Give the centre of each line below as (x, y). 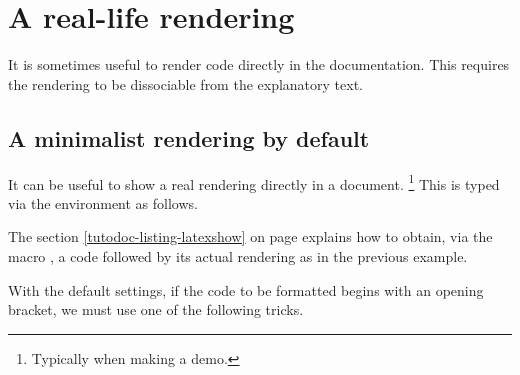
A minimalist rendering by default (189, 137)
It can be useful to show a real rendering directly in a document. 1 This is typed (254, 182)
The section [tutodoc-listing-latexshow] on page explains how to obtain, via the (250, 236)
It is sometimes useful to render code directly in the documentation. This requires (259, 64)
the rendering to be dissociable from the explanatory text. (185, 83)
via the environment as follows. (103, 202)
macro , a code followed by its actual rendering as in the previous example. (238, 255)
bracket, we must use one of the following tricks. (156, 309)
